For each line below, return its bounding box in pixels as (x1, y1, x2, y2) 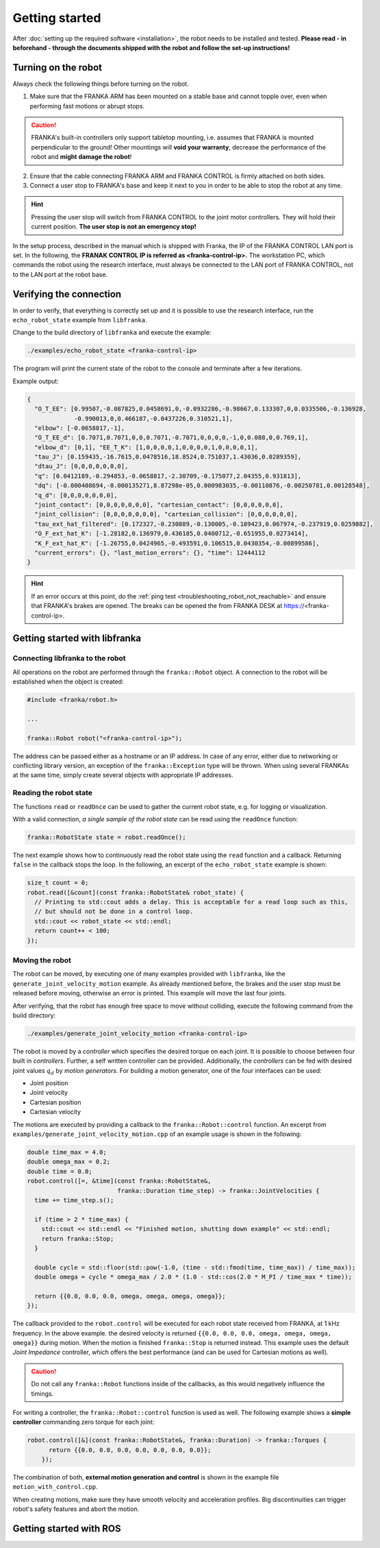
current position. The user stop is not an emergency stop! (31, 223, 197, 231)
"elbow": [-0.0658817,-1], (34, 424, 125, 432)
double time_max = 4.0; (27, 1148, 107, 1156)
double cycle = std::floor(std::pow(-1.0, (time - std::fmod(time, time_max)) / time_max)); (34, 1263, 356, 1271)
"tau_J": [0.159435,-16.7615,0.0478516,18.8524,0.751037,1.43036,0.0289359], (34, 453, 302, 461)
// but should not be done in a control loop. (34, 908, 194, 915)
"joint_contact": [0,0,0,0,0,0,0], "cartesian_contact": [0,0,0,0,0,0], (34, 501, 284, 509)
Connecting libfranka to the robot (12, 653, 126, 663)
